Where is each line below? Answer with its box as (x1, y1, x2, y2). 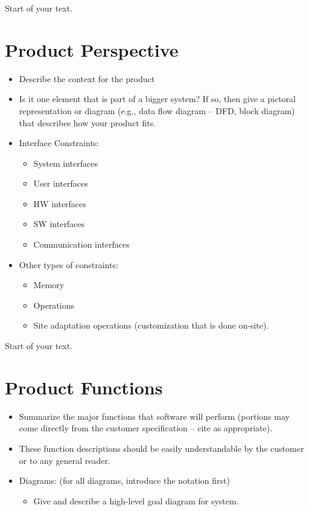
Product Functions (5, 374, 163, 399)
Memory (33, 278, 65, 291)
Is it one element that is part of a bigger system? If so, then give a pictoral (19, 92, 296, 105)
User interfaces (33, 177, 88, 190)
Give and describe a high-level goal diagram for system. (33, 494, 239, 507)
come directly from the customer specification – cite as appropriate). (19, 422, 273, 434)
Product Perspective (5, 37, 179, 62)
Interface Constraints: (19, 137, 100, 149)
